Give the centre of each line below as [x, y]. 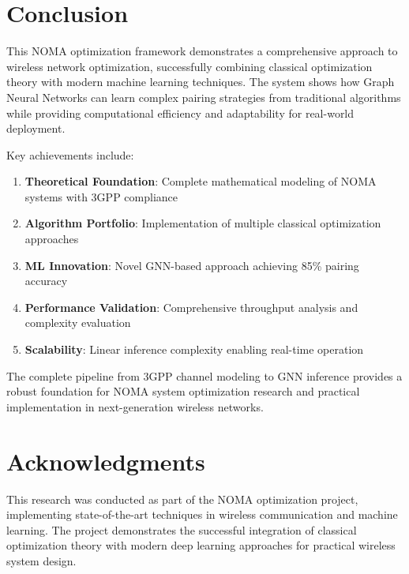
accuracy [46, 281]
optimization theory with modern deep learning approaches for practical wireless [201, 545]
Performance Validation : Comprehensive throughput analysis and [191, 307]
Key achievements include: [70, 154]
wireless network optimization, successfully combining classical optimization [189, 66]
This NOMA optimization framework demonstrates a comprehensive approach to [202, 51]
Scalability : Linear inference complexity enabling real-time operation [194, 349]
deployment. [36, 128]
